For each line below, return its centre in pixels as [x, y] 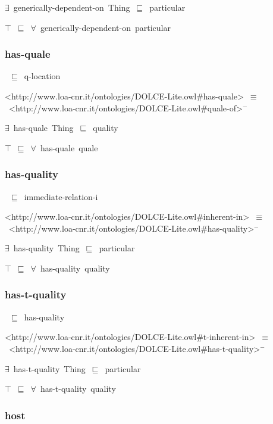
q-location [42, 76]
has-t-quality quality [78, 389]
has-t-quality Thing [49, 368]
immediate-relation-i [61, 196]
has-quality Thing [46, 248]
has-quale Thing [43, 128]
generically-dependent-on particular [105, 27]
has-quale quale [69, 147]
